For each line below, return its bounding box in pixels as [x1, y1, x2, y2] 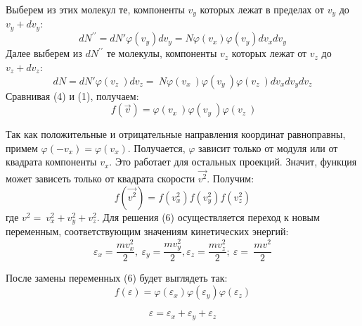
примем [6, 140, 38, 155]
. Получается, [127, 140, 186, 155]
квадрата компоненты [6, 154, 97, 169]
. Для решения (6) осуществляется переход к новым [96, 209, 320, 224]
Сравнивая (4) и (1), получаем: [6, 88, 139, 103]
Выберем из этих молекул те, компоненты [6, 2, 185, 16]
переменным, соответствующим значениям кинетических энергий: [6, 224, 289, 239]
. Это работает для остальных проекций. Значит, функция [109, 154, 357, 169]
